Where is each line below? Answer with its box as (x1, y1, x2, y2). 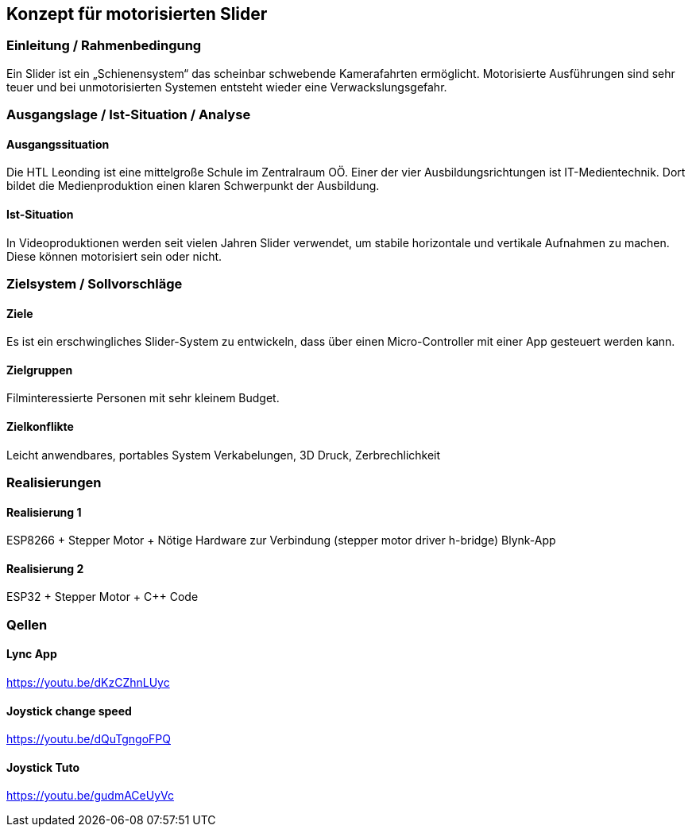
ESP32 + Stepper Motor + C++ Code (6, 590, 199, 604)
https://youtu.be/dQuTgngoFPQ (6, 732, 171, 746)
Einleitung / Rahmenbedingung (6, 37, 202, 54)
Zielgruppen (6, 362, 73, 377)
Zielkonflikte (6, 420, 74, 434)
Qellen (6, 616, 48, 633)
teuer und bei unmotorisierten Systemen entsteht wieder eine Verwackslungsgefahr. (6, 79, 447, 94)
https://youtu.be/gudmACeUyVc (6, 788, 174, 803)
